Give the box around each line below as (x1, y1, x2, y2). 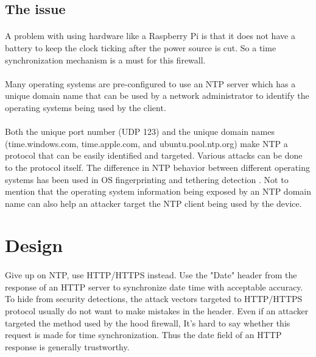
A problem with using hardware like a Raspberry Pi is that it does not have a (5, 29, 295, 42)
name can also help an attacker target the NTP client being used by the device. (5, 197, 302, 209)
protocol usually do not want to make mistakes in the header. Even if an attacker (5, 305, 309, 317)
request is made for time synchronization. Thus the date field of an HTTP (5, 328, 282, 341)
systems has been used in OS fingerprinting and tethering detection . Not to (5, 173, 289, 186)
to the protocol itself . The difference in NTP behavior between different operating (5, 160, 310, 173)
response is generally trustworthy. (5, 340, 130, 353)
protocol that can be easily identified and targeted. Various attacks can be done (5, 149, 303, 162)
